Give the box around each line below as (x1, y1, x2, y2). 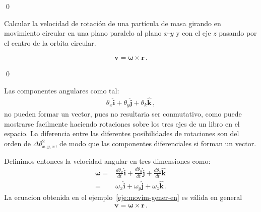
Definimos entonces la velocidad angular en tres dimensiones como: (4, 155, 211, 166)
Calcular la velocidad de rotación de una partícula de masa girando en (4, 18, 221, 28)
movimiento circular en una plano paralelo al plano (4, 28, 162, 38)
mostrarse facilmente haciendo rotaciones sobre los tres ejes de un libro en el (4, 118, 240, 129)
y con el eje (176, 28, 211, 38)
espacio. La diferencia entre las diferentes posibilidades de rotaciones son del (4, 128, 239, 139)
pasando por (219, 28, 257, 38)
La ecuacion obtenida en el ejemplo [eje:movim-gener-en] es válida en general (4, 192, 242, 202)
